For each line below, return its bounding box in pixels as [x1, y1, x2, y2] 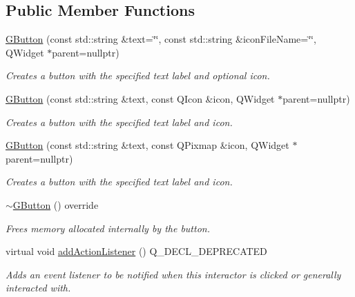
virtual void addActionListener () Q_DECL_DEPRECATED [6, 244, 267, 258]
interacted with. [6, 280, 71, 295]
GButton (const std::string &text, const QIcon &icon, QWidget [6, 91, 275, 105]
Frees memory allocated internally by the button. [6, 221, 210, 235]
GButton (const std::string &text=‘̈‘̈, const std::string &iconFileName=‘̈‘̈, [6, 32, 316, 46]
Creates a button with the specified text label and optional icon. [6, 68, 270, 83]
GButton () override [12, 197, 99, 212]
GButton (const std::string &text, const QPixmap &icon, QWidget [6, 138, 289, 152]
